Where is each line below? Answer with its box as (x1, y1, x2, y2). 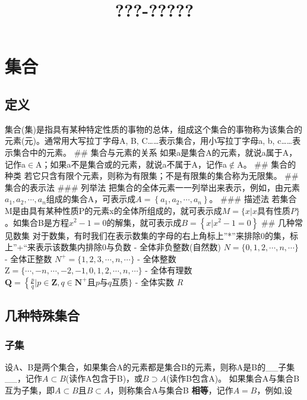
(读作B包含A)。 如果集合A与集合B (166, 372, 300, 385)
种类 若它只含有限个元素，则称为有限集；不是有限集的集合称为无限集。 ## (5, 169, 299, 182)
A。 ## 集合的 (237, 158, 296, 170)
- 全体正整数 (5, 252, 52, 264)
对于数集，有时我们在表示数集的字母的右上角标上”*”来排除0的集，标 (32, 229, 298, 241)
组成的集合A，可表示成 (46, 193, 136, 205)
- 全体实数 (135, 275, 175, 288)
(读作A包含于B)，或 (65, 372, 143, 385)
